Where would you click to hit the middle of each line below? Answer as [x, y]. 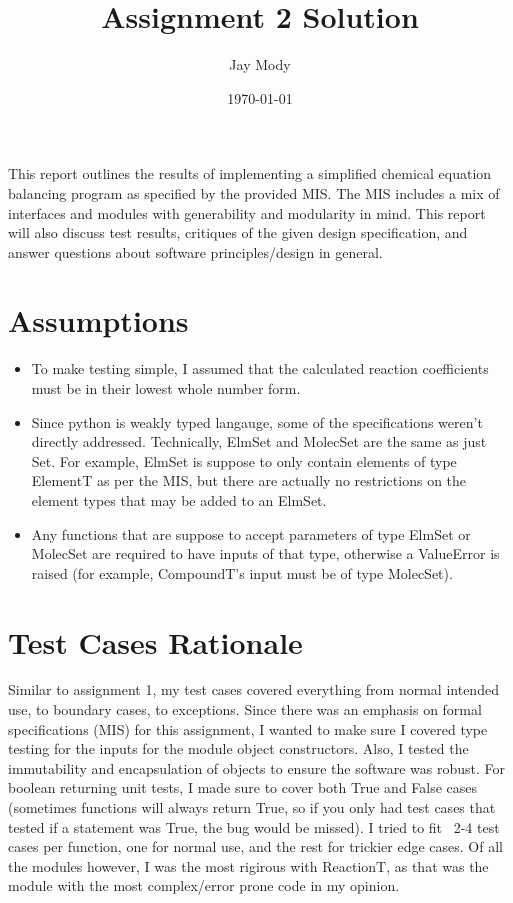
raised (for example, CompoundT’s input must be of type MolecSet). [242, 572]
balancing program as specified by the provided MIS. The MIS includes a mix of [254, 192]
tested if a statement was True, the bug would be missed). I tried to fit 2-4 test [254, 826]
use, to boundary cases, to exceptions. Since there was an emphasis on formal [245, 709]
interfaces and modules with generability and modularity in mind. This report [247, 212]
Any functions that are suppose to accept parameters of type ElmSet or [251, 533]
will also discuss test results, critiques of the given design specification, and [238, 232]
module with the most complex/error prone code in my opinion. [204, 885]
